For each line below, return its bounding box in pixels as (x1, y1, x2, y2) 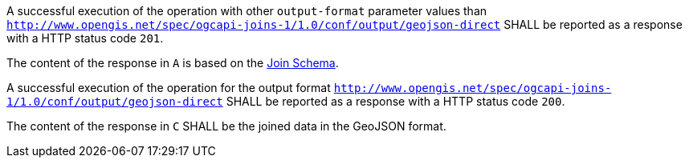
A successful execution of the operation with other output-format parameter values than (6, 4, 487, 18)
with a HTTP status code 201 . (6, 31, 164, 45)
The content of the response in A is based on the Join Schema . (6, 56, 339, 70)
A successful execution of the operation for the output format (6, 81, 331, 94)
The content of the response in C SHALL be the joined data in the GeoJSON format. (6, 119, 446, 133)
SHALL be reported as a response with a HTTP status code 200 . (226, 94, 565, 108)
